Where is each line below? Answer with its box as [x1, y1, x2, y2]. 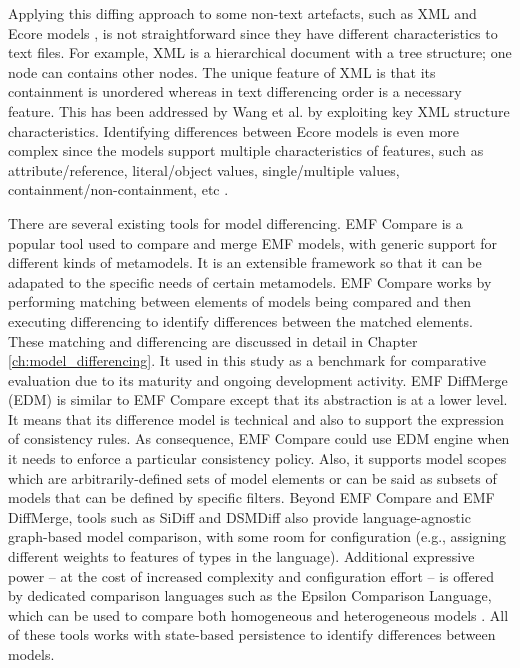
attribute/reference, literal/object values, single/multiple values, [8, 159, 400, 180]
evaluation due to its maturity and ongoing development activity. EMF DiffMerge [8, 369, 508, 390]
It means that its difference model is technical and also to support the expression [8, 408, 505, 429]
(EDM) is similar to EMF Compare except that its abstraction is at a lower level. [8, 389, 508, 410]
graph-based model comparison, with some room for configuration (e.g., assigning [8, 526, 506, 547]
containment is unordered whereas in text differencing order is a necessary [8, 81, 462, 102]
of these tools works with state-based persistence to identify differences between [8, 624, 496, 645]
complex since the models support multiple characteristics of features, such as [8, 140, 484, 161]
